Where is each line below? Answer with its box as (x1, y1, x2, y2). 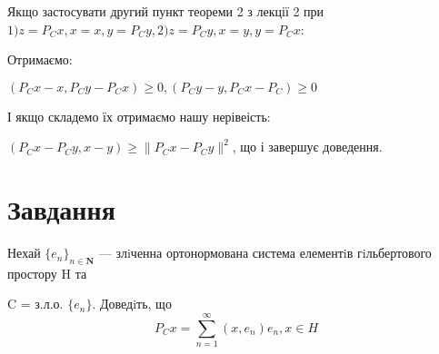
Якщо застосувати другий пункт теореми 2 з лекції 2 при (7, 2, 324, 20)
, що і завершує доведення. (232, 137, 383, 156)
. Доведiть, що (92, 294, 172, 313)
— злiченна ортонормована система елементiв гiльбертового (98, 243, 432, 262)
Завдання (7, 191, 115, 228)
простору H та (7, 263, 87, 282)
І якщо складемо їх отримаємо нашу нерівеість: (7, 106, 271, 125)
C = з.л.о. (7, 294, 64, 313)
